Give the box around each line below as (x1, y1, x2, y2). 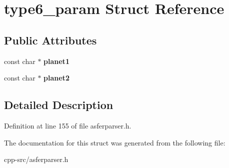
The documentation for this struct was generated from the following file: (4, 137, 225, 147)
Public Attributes (4, 32, 97, 47)
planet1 (43, 55, 69, 66)
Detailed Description (4, 97, 113, 112)
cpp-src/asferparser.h (4, 154, 68, 164)
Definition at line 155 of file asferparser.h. (4, 120, 131, 130)
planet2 (43, 72, 69, 83)
